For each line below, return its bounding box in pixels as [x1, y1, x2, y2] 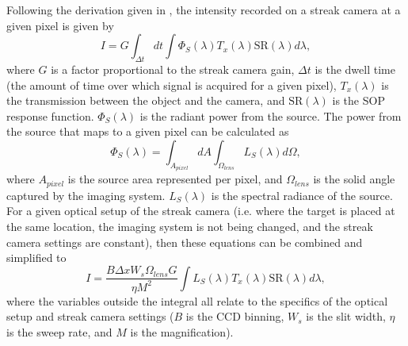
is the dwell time [315, 60, 395, 77]
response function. [6, 107, 94, 124]
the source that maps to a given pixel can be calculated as [6, 123, 289, 140]
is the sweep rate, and [6, 323, 112, 340]
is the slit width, [306, 308, 386, 325]
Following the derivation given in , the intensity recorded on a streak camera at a [6, 2, 401, 17]
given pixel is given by [6, 17, 114, 33]
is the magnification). [130, 323, 234, 340]
